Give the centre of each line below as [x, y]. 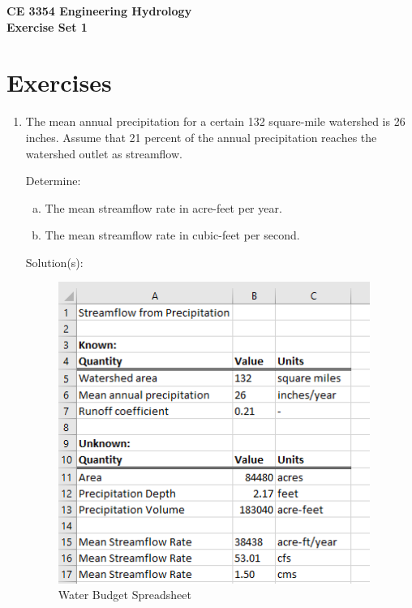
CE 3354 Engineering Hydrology [99, 11]
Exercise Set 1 [47, 26]
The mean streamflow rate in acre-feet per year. [163, 207]
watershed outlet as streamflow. [104, 153]
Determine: [53, 181]
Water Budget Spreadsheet [124, 595]
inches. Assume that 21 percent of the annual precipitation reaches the [201, 137]
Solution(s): [54, 262]
